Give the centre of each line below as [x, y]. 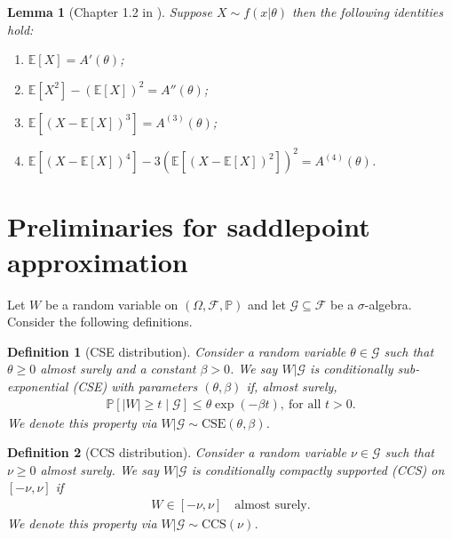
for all [305, 404]
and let [267, 304]
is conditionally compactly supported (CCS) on [318, 469]
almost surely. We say [99, 469]
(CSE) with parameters [135, 386]
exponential [38, 386]
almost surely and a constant [118, 369]
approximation [98, 261]
